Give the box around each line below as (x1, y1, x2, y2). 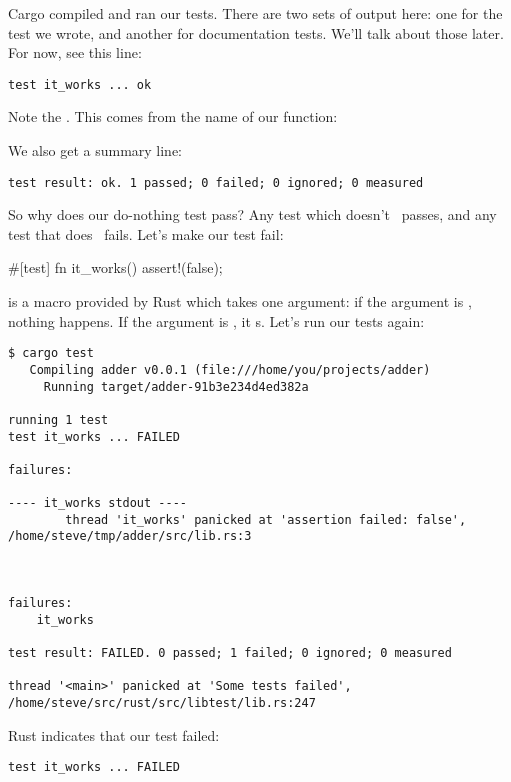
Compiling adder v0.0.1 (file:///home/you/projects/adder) (29, 362, 431, 377)
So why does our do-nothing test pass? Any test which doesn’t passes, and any (8, 204, 497, 225)
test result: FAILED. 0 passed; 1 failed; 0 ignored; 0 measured (8, 646, 452, 661)
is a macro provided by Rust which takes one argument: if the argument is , (8, 291, 472, 312)
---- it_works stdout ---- (8, 496, 187, 511)
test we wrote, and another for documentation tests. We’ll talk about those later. (8, 22, 504, 43)
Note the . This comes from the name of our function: (8, 106, 338, 127)
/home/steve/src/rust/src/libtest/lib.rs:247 (8, 696, 316, 711)
